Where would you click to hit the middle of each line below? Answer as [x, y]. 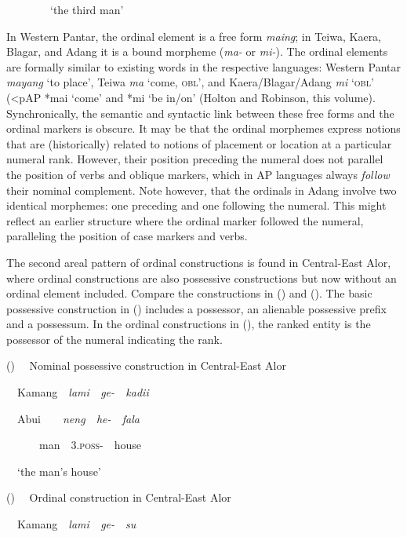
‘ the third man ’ [87, 9]
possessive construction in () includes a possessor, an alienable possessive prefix [196, 308]
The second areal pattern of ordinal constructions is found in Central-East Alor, [199, 262]
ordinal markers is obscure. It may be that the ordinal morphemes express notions [203, 128]
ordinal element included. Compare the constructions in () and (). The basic [189, 293]
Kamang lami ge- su [76, 524]
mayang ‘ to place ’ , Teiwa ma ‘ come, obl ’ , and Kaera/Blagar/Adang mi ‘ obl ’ [190, 82]
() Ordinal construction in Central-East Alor [119, 497]
